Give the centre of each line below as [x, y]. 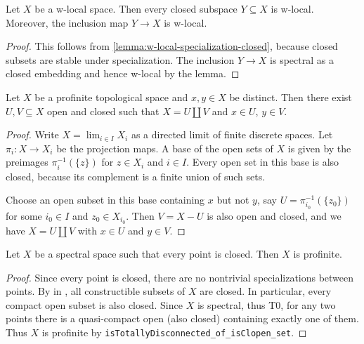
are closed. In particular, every [266, 291]
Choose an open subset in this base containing [105, 200]
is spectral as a [302, 59]
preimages [27, 162]
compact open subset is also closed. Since [94, 304]
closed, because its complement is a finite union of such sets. [136, 176]
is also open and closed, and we [274, 215]
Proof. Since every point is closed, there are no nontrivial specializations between [180, 277]
